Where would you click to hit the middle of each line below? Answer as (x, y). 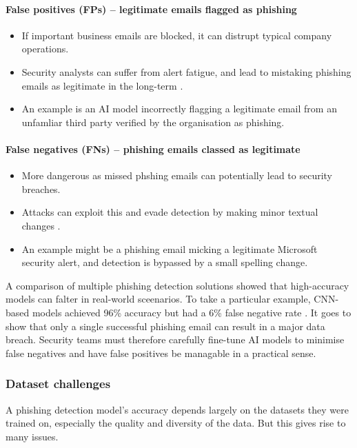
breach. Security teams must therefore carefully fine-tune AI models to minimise (175, 339)
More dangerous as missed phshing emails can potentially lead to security (177, 175)
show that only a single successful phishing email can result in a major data (165, 326)
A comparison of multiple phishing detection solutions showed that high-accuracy (177, 285)
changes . (41, 225)
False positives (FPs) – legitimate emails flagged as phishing (151, 9)
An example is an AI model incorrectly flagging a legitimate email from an (179, 109)
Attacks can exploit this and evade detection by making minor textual (170, 212)
